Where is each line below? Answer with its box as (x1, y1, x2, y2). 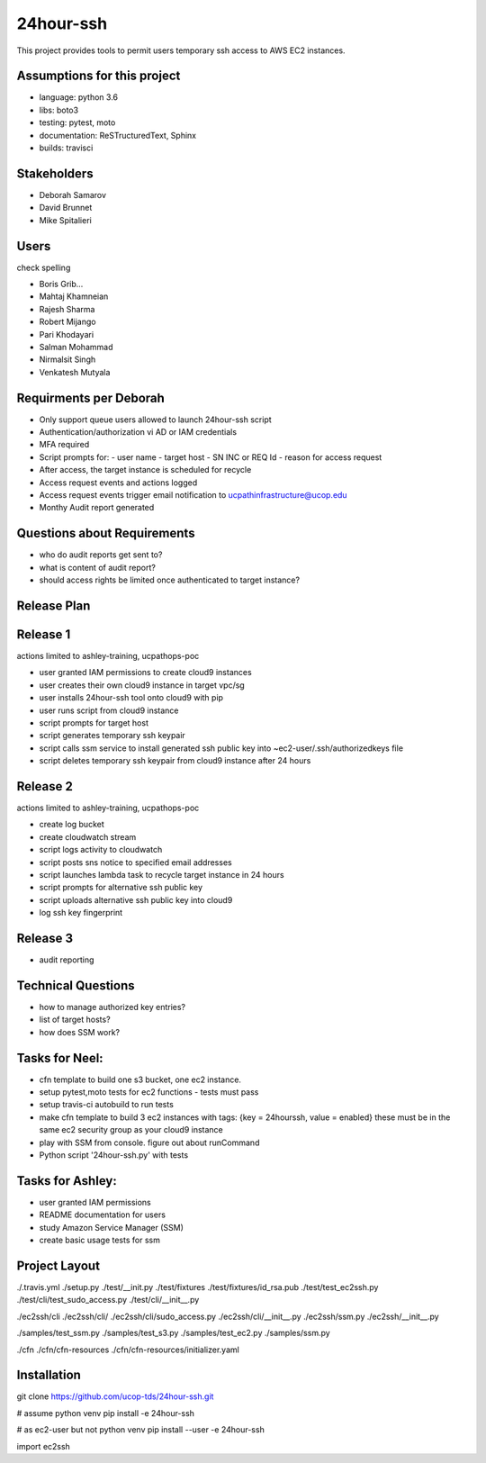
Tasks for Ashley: (16, 1173, 117, 1188)
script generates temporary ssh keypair (39, 730, 186, 741)
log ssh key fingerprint (39, 908, 123, 918)
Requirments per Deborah (16, 390, 166, 405)
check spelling (16, 262, 71, 273)
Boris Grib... (39, 279, 84, 289)
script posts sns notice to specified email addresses (39, 856, 233, 868)
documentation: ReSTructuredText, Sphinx (39, 130, 197, 140)
